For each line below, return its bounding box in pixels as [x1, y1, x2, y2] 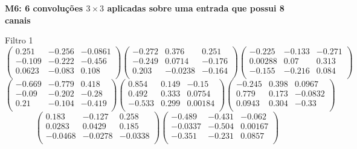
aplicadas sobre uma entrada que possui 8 [107, 2, 285, 14]
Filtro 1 [5, 34, 33, 46]
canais [5, 13, 31, 26]
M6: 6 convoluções [5, 2, 83, 14]
